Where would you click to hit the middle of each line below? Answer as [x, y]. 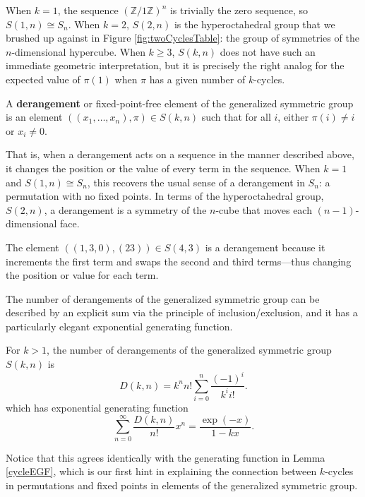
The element [32, 247]
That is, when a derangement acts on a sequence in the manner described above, [180, 154]
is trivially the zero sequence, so [239, 10]
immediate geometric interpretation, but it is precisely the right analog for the [175, 65]
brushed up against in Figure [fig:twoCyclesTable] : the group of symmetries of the [182, 38]
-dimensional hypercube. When [78, 51]
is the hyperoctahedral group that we [255, 24]
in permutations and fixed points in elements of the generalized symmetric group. [182, 485]
